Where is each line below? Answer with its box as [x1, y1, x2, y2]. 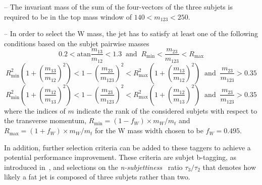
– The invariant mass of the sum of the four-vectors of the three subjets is [4, 2, 233, 12]
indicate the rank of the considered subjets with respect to [76, 105, 257, 116]
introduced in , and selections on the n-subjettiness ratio [4, 161, 183, 172]
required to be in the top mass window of [4, 11, 132, 22]
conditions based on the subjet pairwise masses [4, 38, 149, 48]
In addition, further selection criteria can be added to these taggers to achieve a [4, 142, 251, 152]
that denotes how [202, 161, 256, 172]
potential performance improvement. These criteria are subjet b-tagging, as [4, 152, 237, 162]
